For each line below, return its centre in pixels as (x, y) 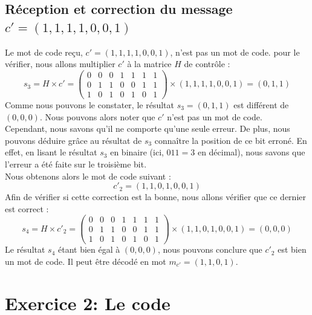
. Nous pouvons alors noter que (97, 116)
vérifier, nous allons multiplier (60, 64)
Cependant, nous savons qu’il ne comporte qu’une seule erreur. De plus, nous (148, 128)
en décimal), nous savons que (251, 152)
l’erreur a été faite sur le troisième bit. (76, 164)
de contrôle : (207, 64)
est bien (292, 249)
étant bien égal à (89, 249)
